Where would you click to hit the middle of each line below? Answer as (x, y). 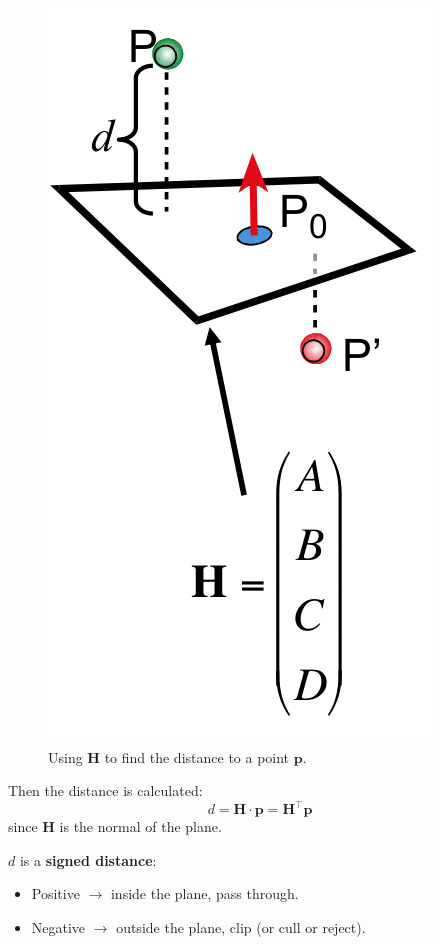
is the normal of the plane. (140, 826)
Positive (55, 893)
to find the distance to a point (197, 756)
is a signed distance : (88, 859)
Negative (58, 927)
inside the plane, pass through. (204, 893)
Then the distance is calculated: (105, 790)
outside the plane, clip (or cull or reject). (241, 927)
